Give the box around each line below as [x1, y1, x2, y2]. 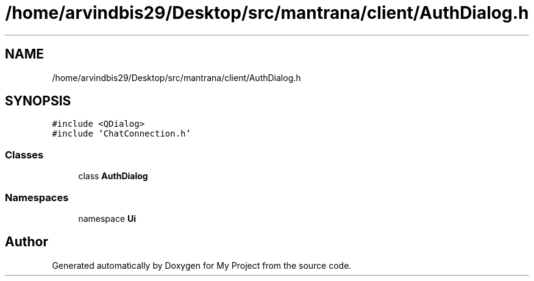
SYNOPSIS [5, 93, 71, 109]
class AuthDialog [78, 171, 148, 182]
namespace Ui [78, 213, 137, 224]
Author [5, 234, 48, 250]
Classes [5, 148, 44, 161]
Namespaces [5, 191, 69, 204]
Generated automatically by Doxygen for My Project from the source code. [52, 260, 352, 271]
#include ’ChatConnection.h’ [52, 129, 191, 139]
